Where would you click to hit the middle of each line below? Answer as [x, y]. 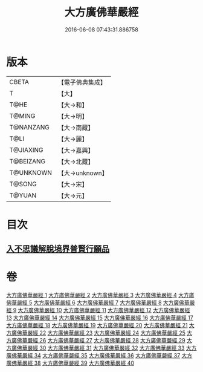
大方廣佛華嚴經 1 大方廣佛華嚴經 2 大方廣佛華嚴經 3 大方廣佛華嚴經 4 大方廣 [100, 295]
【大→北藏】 [76, 162]
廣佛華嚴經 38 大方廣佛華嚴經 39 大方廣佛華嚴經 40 [70, 363]
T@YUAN [23, 195]
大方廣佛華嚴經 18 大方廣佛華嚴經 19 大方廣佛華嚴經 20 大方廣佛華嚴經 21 [97, 325]
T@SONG [23, 184]
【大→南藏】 [76, 128]
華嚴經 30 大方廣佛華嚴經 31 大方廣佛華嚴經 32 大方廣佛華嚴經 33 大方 [109, 348]
